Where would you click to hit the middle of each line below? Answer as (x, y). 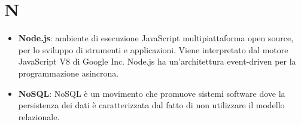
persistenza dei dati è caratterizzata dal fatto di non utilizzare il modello (151, 105)
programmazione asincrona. (69, 73)
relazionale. (39, 116)
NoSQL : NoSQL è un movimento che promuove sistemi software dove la (152, 93)
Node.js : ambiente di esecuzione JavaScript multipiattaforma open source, (156, 38)
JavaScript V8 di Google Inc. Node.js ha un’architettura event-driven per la (157, 61)
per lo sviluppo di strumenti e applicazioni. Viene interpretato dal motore (153, 49)
